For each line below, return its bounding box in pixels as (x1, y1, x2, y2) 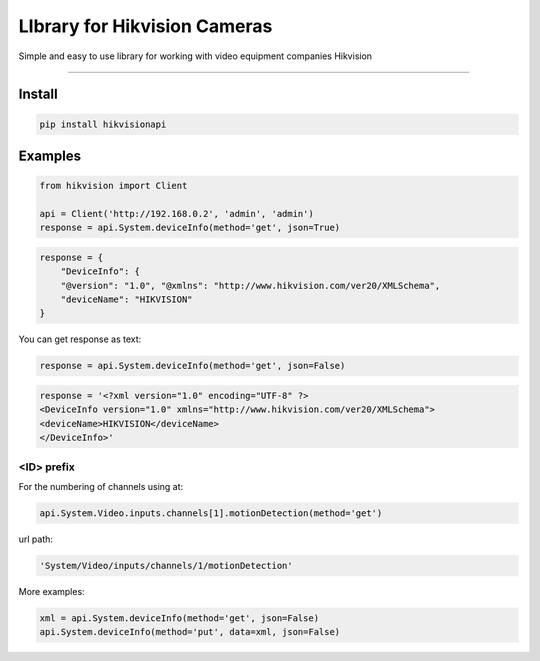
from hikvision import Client (39, 180, 188, 192)
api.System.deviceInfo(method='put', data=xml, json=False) (39, 626, 341, 638)
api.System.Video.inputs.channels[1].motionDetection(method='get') (39, 507, 383, 519)
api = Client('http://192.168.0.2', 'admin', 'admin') (39, 208, 314, 219)
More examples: (18, 585, 85, 597)
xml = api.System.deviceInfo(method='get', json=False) (39, 612, 320, 624)
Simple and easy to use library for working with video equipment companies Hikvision (18, 50, 373, 62)
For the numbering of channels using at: (18, 480, 184, 492)
